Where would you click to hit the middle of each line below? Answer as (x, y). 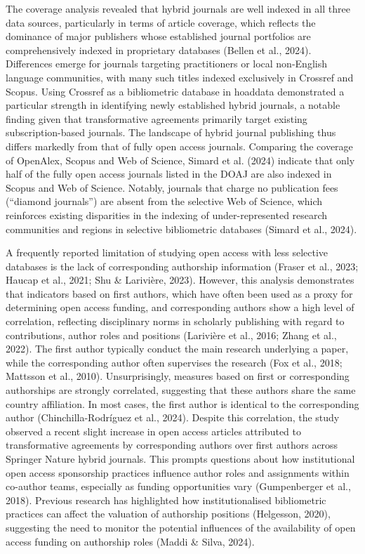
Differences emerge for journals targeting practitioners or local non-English (166, 64)
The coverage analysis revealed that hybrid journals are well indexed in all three (178, 8)
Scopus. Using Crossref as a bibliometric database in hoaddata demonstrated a (175, 91)
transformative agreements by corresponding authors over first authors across (172, 445)
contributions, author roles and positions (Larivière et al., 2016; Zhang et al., (171, 335)
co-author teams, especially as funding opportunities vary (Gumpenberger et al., (178, 486)
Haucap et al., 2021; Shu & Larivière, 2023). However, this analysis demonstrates (180, 280)
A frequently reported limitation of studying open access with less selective (167, 252)
